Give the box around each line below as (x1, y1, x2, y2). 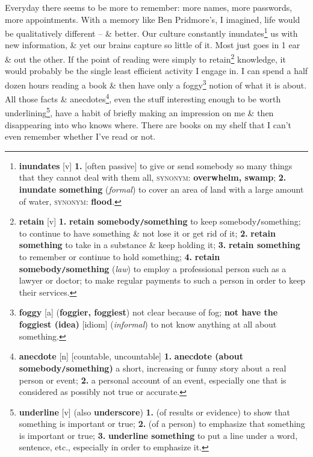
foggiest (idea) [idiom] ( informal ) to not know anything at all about (19, 318, 277, 331)
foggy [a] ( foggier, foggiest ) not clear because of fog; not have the (19, 306, 278, 319)
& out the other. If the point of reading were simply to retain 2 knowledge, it (5, 51, 286, 65)
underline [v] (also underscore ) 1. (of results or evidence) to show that (19, 405, 291, 418)
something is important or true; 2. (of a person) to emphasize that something (19, 417, 305, 430)
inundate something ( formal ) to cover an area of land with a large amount (19, 183, 304, 195)
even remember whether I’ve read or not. (5, 130, 156, 143)
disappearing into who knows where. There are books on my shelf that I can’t (5, 118, 292, 131)
